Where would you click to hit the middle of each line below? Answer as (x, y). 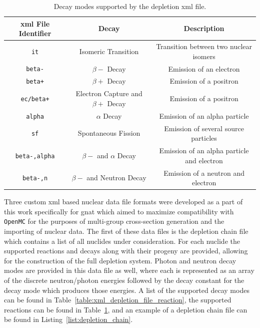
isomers (204, 56)
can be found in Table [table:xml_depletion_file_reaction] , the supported (118, 300)
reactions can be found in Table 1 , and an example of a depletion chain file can (126, 309)
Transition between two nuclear (204, 46)
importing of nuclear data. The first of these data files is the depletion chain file (126, 231)
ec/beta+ (35, 99)
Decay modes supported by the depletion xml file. (130, 6)
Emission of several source (204, 128)
